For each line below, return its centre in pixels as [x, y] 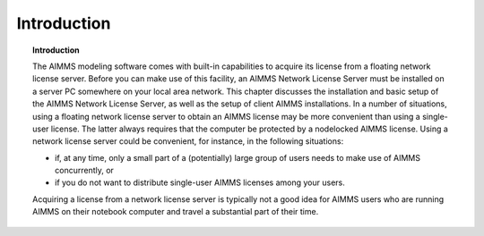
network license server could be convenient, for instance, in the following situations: [188, 141]
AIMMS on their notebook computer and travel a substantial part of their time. [176, 212]
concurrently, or [84, 171]
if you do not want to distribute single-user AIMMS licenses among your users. [200, 182]
